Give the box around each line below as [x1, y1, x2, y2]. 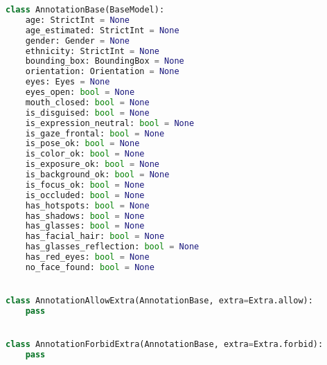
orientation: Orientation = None [25, 66, 179, 77]
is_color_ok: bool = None [25, 149, 145, 159]
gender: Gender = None [25, 35, 130, 46]
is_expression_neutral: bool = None [25, 118, 195, 128]
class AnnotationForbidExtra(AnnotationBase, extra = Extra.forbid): [6, 339, 324, 350]
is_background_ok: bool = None [25, 170, 170, 179]
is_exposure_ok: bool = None [25, 159, 159, 170]
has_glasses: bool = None [25, 221, 145, 231]
